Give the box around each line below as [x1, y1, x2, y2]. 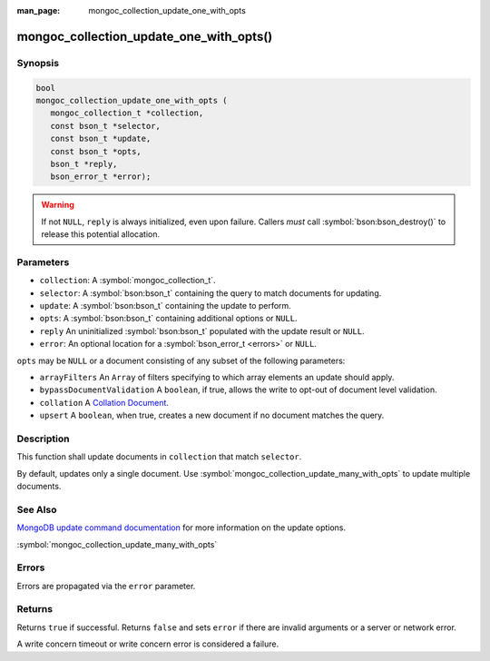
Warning [41, 200, 74, 211]
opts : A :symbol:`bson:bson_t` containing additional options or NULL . [39, 313, 299, 324]
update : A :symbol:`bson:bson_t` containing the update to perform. [39, 300, 292, 311]
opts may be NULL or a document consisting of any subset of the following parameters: [16, 355, 346, 366]
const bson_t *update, [50, 133, 152, 144]
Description [16, 432, 70, 445]
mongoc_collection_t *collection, [50, 108, 204, 118]
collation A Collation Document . [39, 397, 170, 408]
